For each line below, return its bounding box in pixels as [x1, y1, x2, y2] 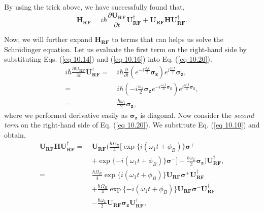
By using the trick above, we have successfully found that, [4, 2, 185, 12]
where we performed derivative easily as [4, 109, 128, 120]
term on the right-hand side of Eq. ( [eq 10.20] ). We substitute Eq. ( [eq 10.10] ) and [4, 119, 260, 130]
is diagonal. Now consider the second [140, 109, 254, 120]
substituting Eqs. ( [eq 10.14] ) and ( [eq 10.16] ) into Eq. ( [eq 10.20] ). [4, 54, 212, 64]
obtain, [4, 129, 26, 140]
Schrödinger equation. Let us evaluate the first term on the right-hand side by [4, 44, 247, 54]
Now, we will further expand [4, 34, 92, 45]
